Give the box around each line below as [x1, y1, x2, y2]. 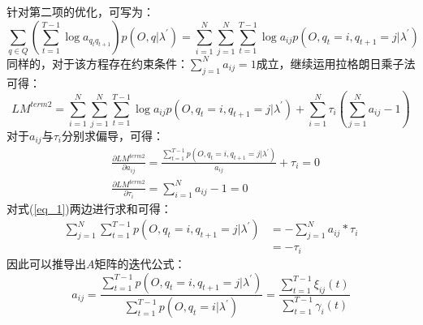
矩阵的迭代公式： [94, 254, 186, 272]
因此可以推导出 [6, 254, 86, 272]
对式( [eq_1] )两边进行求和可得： [6, 199, 172, 216]
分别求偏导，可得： [61, 127, 164, 144]
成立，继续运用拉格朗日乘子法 [256, 54, 416, 71]
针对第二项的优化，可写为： [6, 3, 154, 19]
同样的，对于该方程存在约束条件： [6, 54, 188, 71]
